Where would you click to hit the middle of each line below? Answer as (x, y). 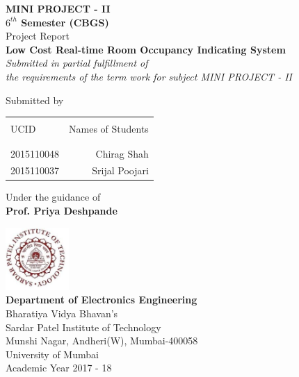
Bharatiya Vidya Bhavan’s (62, 313)
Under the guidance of (53, 197)
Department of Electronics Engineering (102, 300)
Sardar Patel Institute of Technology (83, 327)
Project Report (38, 36)
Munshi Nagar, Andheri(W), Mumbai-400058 (102, 341)
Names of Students (109, 129)
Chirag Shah (122, 153)
